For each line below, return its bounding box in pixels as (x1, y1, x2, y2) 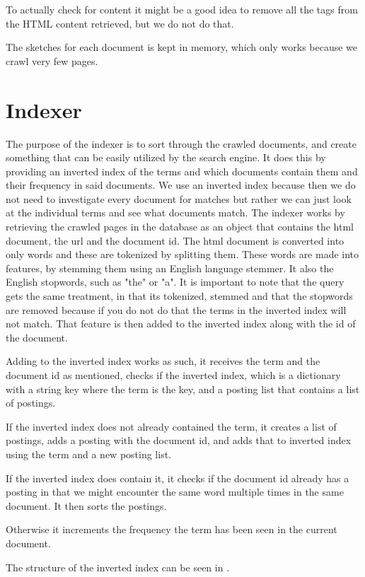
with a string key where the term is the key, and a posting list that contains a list (6, 381, 360, 396)
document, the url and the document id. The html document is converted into (6, 233, 344, 247)
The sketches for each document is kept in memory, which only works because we (6, 40, 358, 54)
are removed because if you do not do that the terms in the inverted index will (6, 302, 347, 317)
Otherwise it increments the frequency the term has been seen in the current (6, 522, 337, 537)
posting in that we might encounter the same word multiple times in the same (6, 484, 344, 499)
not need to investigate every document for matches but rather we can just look (6, 191, 352, 206)
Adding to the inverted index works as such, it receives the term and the (6, 354, 320, 368)
